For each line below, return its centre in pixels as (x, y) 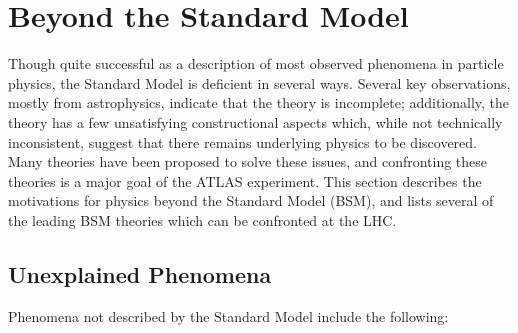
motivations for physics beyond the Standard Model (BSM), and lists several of (251, 200)
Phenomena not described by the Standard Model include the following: (228, 315)
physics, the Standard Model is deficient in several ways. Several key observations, (259, 82)
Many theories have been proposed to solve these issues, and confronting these (248, 161)
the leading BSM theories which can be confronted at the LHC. (202, 219)
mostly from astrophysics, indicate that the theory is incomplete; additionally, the (259, 102)
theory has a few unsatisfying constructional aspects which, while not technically (255, 121)
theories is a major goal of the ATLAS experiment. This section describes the (245, 180)
